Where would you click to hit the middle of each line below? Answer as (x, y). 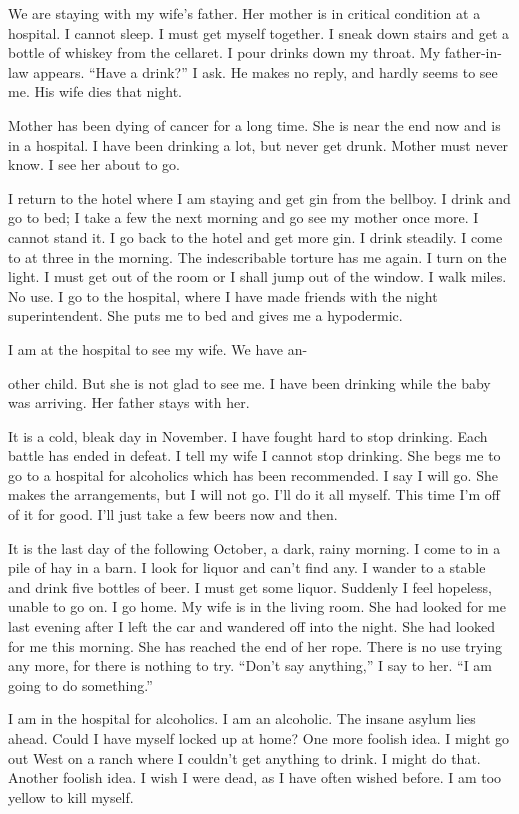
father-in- (473, 52)
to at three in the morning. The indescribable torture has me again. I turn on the (257, 256)
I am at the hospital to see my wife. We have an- (158, 348)
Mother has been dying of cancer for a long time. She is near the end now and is (254, 124)
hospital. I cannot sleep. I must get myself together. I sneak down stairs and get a (259, 32)
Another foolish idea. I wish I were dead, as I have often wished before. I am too (255, 777)
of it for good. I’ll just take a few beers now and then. (173, 514)
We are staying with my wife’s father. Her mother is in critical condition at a (244, 13)
